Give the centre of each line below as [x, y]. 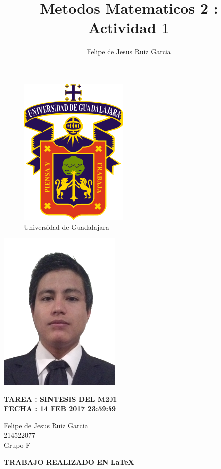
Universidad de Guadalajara [66, 226]
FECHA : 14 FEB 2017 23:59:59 [60, 409]
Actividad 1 [129, 28]
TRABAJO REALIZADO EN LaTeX [69, 461]
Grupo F [17, 445]
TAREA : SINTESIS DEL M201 [61, 399]
